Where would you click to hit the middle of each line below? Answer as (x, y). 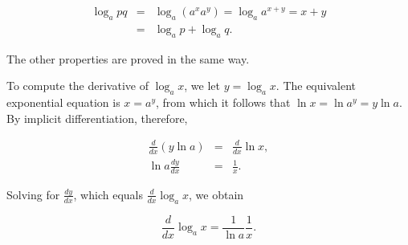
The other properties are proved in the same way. (128, 58)
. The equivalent (316, 86)
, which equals (108, 194)
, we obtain (216, 194)
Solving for (33, 194)
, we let (202, 86)
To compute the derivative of (78, 86)
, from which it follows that (223, 102)
